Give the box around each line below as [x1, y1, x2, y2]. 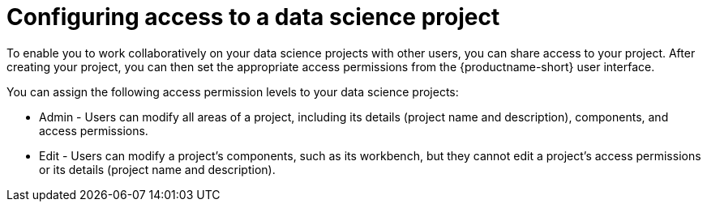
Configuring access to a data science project [6, 3, 500, 31]
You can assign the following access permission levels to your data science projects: [6, 84, 459, 99]
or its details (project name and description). [39, 162, 276, 176]
